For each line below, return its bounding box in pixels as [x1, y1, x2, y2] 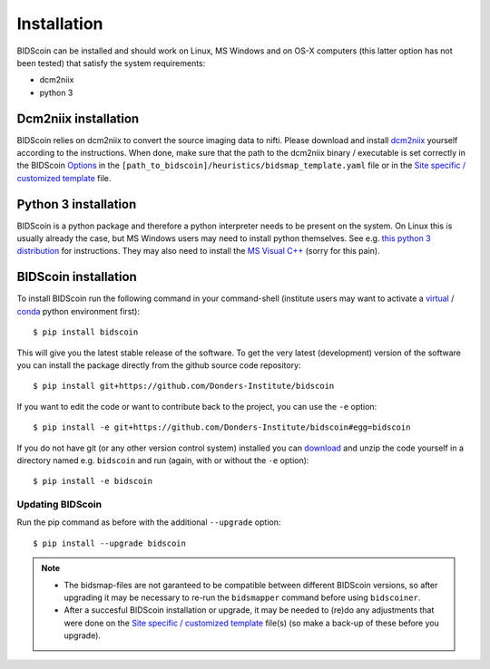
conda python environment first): [16, 305, 141, 316]
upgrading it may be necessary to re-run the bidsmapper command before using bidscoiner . [64, 592, 421, 603]
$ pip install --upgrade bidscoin [33, 538, 186, 548]
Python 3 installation [16, 196, 137, 212]
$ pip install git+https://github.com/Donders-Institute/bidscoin [33, 381, 335, 392]
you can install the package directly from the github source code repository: [16, 359, 301, 371]
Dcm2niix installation [16, 111, 140, 126]
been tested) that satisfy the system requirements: [16, 57, 206, 68]
